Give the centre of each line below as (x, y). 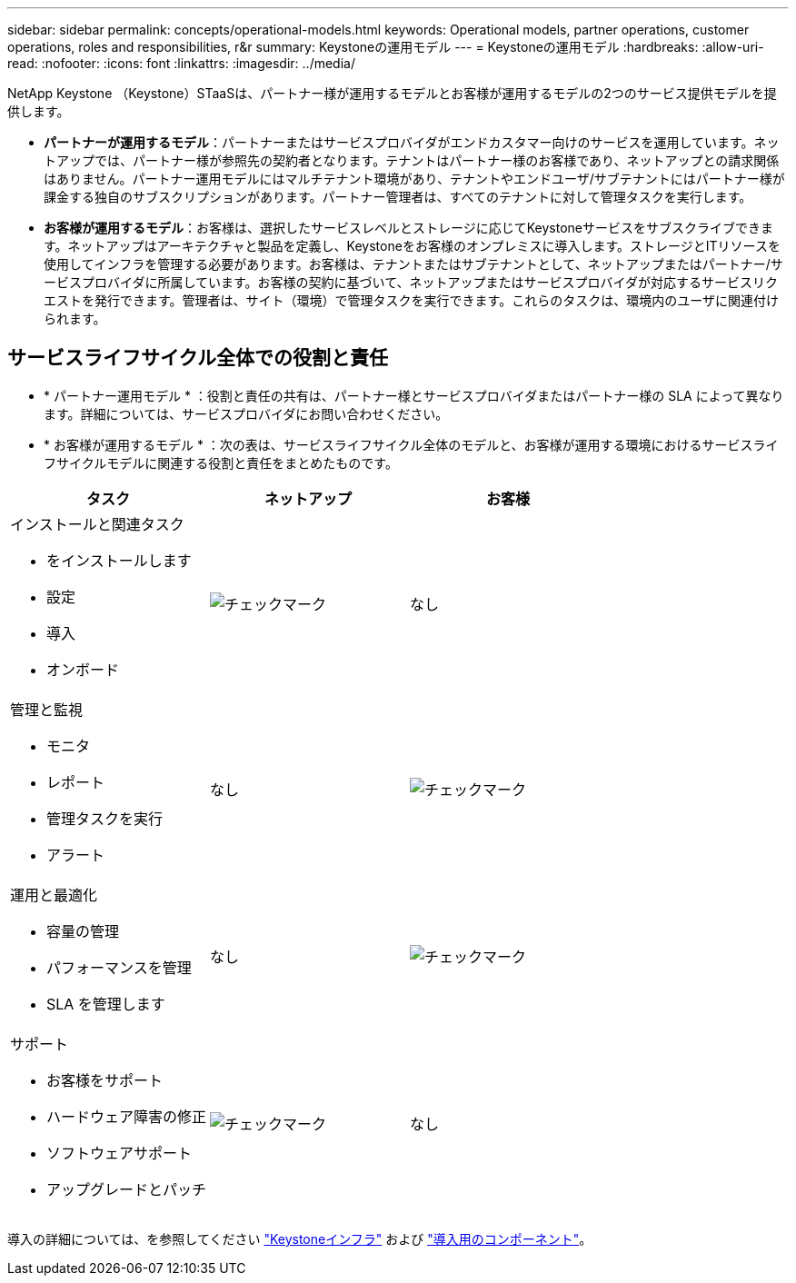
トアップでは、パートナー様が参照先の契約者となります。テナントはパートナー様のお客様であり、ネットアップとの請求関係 (412, 160)
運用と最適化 (54, 895)
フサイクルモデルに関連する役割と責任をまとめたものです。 (221, 462)
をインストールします (119, 560)
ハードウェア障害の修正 (127, 1116)
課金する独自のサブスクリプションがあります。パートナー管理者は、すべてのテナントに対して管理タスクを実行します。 (398, 197)
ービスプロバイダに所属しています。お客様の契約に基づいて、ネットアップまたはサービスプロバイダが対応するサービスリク (411, 282)
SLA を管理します (106, 1004)
